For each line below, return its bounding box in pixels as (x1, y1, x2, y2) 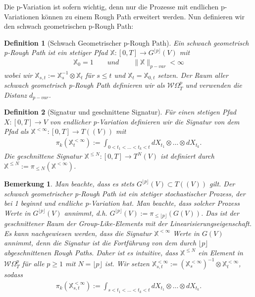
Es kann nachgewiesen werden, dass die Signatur (4, 228, 152, 238)
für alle (22, 258, 45, 269)
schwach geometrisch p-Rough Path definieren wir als (4, 80, 165, 90)
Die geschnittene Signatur (4, 151, 82, 161)
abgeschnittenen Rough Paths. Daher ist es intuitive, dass (4, 247, 178, 257)
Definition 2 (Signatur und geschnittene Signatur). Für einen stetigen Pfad (4, 107, 237, 117)
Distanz (4, 89, 27, 100)
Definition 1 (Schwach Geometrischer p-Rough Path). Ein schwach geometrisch (4, 37, 249, 48)
